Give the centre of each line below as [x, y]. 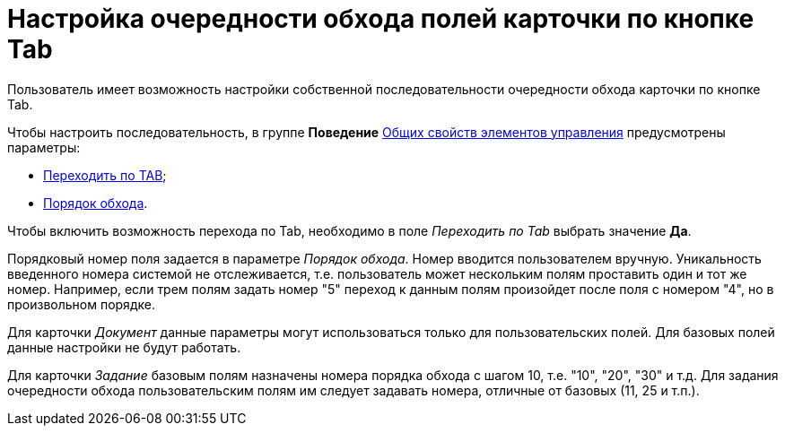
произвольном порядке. [81, 304]
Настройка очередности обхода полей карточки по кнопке [381, 19]
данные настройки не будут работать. [124, 347]
